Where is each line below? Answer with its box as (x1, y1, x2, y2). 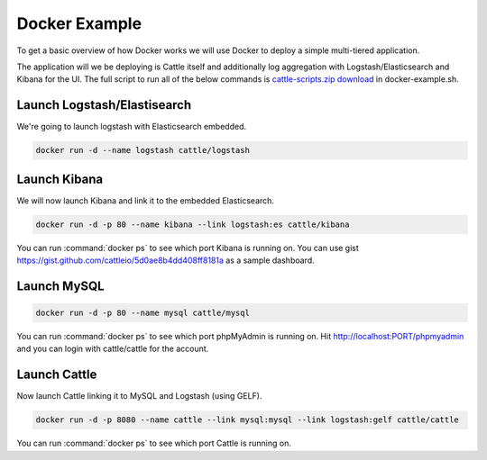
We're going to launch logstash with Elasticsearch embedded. (16, 122, 247, 132)
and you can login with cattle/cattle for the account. (16, 343, 209, 355)
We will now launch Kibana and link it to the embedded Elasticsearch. (16, 194, 275, 206)
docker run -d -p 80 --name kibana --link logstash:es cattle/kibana (35, 219, 350, 230)
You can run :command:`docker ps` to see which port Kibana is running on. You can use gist (16, 242, 360, 253)
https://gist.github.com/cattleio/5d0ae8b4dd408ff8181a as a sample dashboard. (16, 255, 315, 266)
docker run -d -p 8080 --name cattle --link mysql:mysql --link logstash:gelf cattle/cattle (35, 415, 459, 425)
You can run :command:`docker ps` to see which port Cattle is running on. (16, 437, 292, 449)
